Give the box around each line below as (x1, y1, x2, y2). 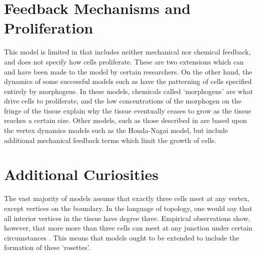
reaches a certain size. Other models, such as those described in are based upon (4, 115, 247, 125)
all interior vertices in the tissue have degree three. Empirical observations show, (4, 212, 250, 223)
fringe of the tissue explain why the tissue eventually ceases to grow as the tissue (4, 105, 251, 115)
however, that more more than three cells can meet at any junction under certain (4, 222, 252, 233)
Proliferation (4, 17, 93, 38)
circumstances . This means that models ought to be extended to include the (4, 232, 239, 242)
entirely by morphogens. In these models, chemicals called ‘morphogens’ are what (4, 85, 253, 96)
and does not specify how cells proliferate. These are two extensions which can (4, 56, 244, 66)
